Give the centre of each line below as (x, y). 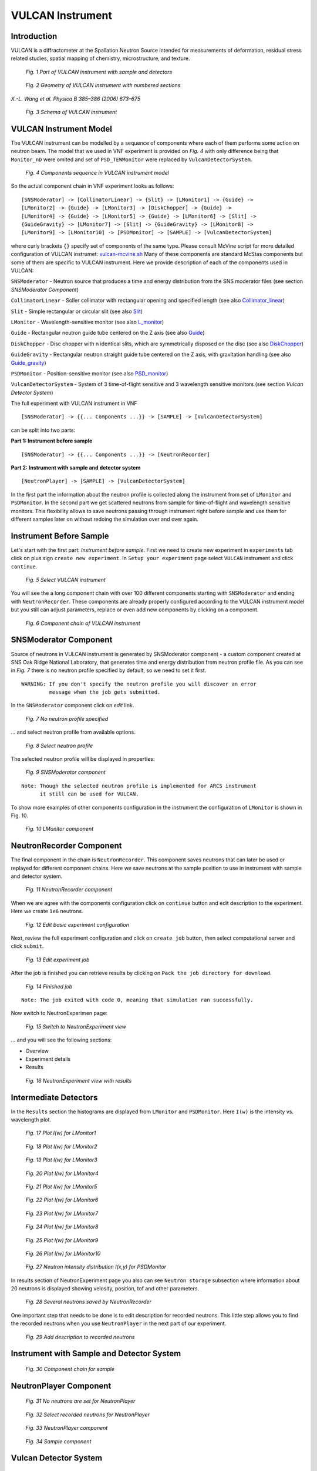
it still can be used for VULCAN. (89, 794)
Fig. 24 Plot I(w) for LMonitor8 (62, 1227)
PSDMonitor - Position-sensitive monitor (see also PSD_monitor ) (90, 373)
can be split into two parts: (43, 430)
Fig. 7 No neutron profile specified (67, 718)
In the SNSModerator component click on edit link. (72, 705)
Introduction (34, 36)
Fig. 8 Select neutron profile (59, 746)
